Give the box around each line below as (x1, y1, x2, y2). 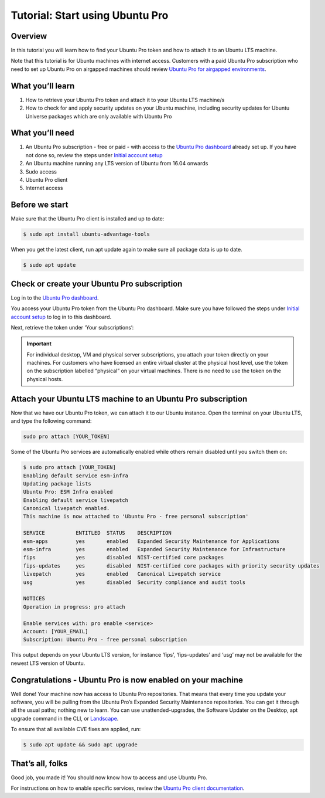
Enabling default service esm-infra (23, 472, 129, 479)
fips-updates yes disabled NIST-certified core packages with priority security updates (23, 562, 320, 569)
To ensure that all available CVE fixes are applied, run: (11, 726, 141, 733)
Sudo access (25, 168, 57, 175)
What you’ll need (11, 128, 74, 138)
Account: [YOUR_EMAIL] (23, 628, 88, 634)
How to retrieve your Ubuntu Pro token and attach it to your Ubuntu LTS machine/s (25, 96, 225, 103)
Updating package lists (23, 480, 92, 487)
